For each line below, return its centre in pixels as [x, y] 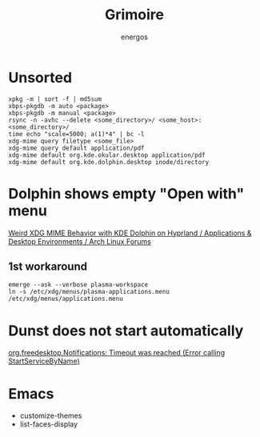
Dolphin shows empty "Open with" [126, 193]
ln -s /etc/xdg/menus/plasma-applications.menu [89, 292]
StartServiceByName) [44, 361]
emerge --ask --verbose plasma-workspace [78, 285]
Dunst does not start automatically [126, 331]
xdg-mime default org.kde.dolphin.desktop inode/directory [109, 162]
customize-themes [51, 416]
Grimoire [134, 15]
